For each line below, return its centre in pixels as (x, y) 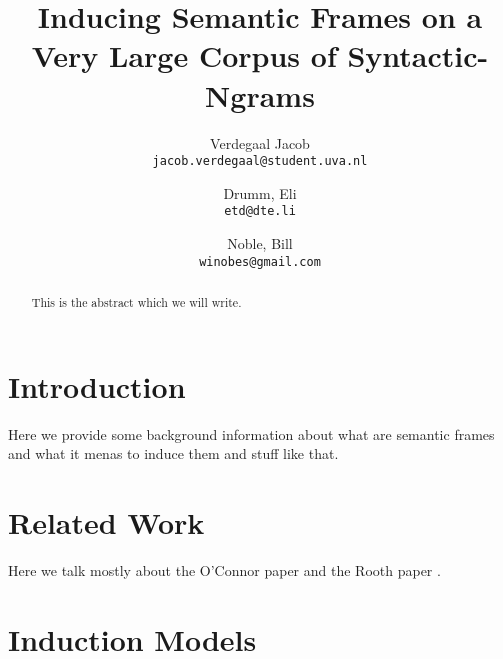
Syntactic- (418, 55)
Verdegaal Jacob (260, 142)
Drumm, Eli (260, 192)
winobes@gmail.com (260, 261)
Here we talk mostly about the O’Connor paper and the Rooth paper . (224, 569)
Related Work (106, 522)
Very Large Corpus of (184, 55)
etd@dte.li (260, 211)
